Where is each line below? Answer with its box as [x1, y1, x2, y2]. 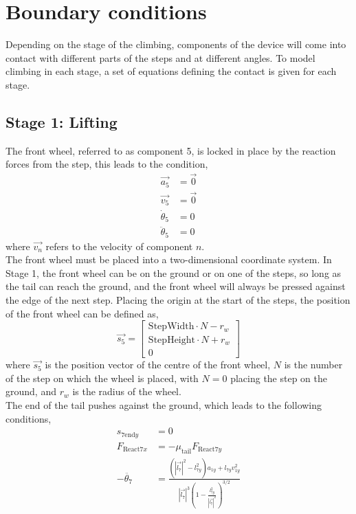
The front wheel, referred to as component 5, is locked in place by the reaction [5, 143, 336, 157]
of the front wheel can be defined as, [5, 306, 159, 320]
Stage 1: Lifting [5, 111, 118, 132]
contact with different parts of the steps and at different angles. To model [5, 50, 315, 65]
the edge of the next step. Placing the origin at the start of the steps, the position [5, 293, 351, 307]
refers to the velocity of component [45, 238, 193, 253]
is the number [284, 357, 343, 372]
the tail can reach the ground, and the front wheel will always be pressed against [5, 279, 346, 293]
